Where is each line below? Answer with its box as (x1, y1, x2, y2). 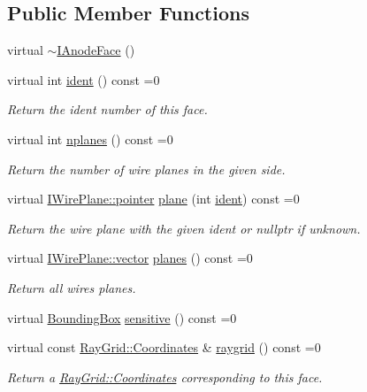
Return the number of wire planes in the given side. (7, 159, 286, 178)
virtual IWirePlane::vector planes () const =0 (7, 249, 253, 267)
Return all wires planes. (7, 278, 136, 296)
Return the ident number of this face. (7, 100, 208, 119)
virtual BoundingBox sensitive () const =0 (7, 308, 237, 327)
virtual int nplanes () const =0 (7, 129, 173, 148)
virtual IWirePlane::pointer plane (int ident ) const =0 (7, 189, 300, 208)
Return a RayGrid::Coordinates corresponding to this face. (7, 367, 323, 386)
